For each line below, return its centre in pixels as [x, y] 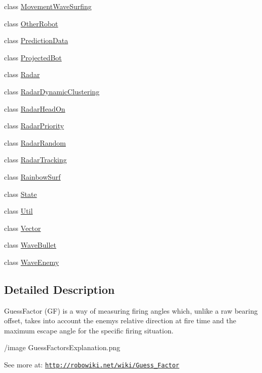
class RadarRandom [35, 142]
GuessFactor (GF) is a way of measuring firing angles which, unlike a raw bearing [131, 310]
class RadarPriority [34, 126]
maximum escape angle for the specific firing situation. [89, 330]
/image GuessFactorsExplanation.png [62, 347]
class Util [18, 211]
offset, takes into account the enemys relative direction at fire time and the [120, 320]
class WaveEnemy [32, 262]
